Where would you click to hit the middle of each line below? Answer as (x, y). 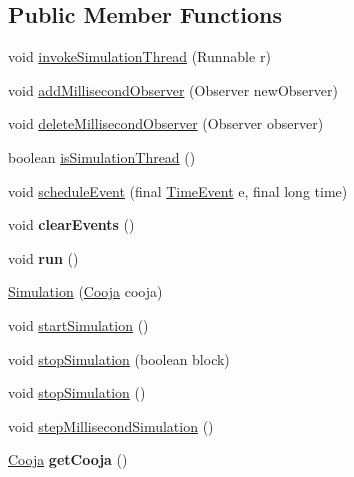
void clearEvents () (71, 224)
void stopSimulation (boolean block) (119, 358)
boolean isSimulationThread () (102, 156)
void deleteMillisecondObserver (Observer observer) (166, 123)
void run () (43, 257)
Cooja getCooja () (68, 459)
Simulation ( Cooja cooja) (85, 291)
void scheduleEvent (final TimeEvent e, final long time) (178, 190)
